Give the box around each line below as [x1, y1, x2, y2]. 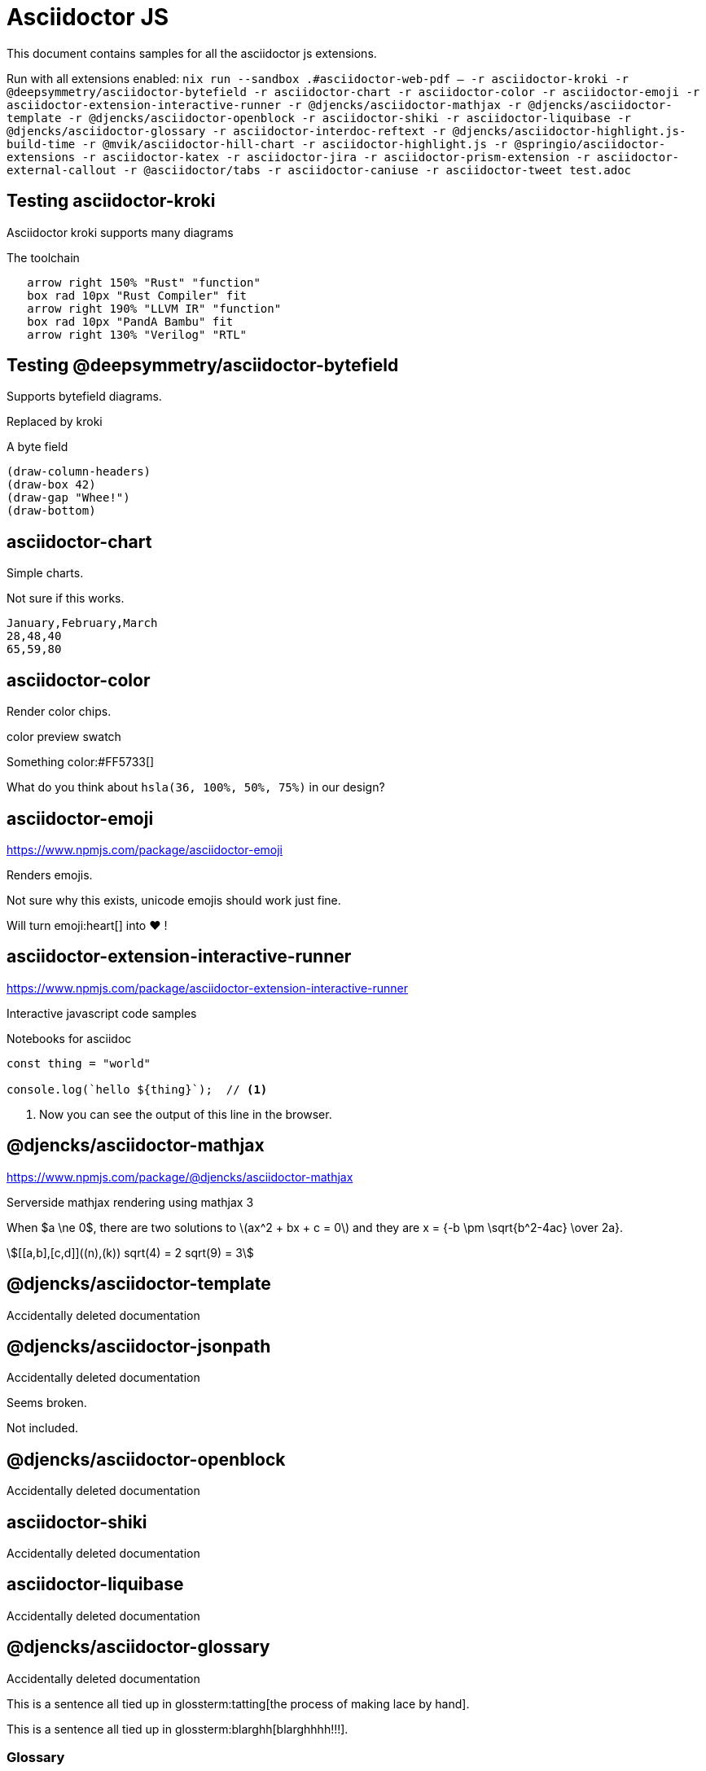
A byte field [7, 440, 68, 454]
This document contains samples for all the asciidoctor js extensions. [7, 46, 377, 60]
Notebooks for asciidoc [7, 1031, 132, 1046]
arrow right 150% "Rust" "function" [27, 275, 261, 289]
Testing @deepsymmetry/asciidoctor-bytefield [7, 355, 399, 376]
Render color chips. [7, 704, 112, 719]
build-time [7, 137, 76, 151]
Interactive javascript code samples [7, 1006, 197, 1020]
